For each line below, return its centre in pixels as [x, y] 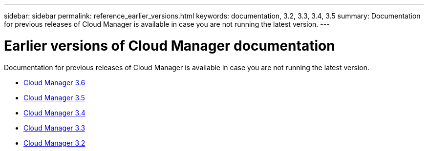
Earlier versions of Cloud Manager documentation [170, 46]
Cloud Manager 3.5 [54, 97]
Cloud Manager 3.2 [54, 143]
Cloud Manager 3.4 [54, 113]
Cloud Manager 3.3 [54, 128]
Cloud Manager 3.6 [54, 82]
